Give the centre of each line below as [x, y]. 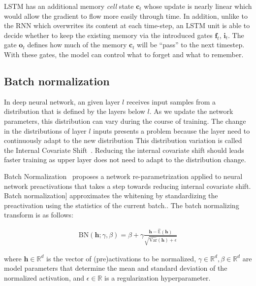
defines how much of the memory [77, 45]
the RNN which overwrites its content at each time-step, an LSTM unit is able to [127, 25]
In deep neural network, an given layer [62, 101]
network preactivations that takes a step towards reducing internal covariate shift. [128, 186]
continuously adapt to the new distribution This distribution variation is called [123, 140]
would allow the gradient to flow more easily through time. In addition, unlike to [126, 16]
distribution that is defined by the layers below [75, 111]
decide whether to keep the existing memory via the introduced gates [108, 35]
